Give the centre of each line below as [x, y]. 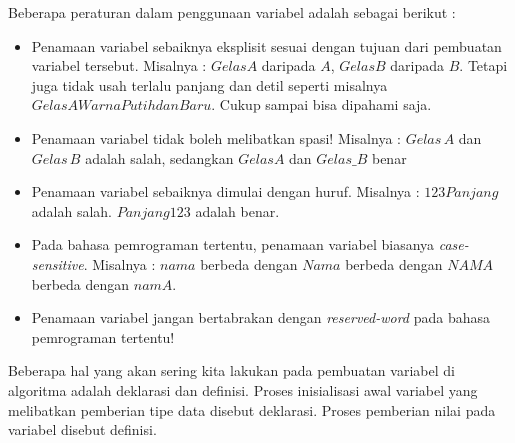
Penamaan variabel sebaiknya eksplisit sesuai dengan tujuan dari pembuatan [266, 45]
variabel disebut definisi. [82, 429]
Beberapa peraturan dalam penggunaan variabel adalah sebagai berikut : [232, 12]
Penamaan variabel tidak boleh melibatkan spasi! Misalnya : [216, 137]
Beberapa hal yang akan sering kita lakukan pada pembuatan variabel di [231, 370]
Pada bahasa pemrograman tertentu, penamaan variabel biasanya [233, 244]
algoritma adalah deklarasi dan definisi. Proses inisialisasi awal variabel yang [243, 389]
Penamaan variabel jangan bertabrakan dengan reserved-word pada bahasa [260, 317]
